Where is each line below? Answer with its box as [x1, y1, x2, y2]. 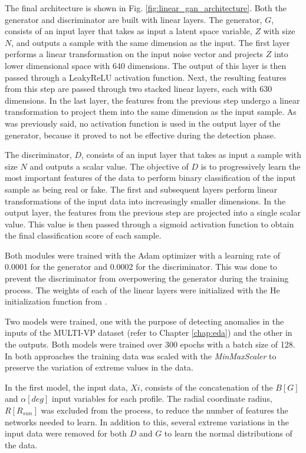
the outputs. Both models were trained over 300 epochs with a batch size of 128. [5, 338, 295, 351]
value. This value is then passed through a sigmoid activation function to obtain [5, 217, 294, 230]
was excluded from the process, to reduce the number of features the [41, 404, 288, 416]
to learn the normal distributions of [164, 427, 292, 439]
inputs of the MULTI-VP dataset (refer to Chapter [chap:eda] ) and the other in [5, 326, 292, 339]
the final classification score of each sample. [5, 229, 162, 242]
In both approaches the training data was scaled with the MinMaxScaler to [5, 349, 277, 362]
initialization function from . [5, 295, 107, 307]
